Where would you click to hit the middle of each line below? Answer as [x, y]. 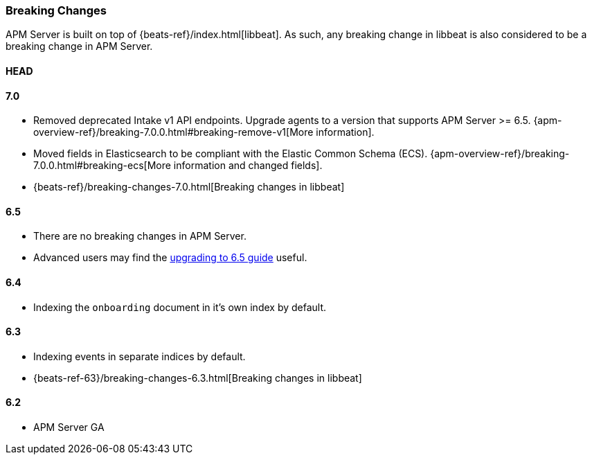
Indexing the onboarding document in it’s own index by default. [180, 307]
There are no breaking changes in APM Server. [140, 236]
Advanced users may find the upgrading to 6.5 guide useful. [170, 258]
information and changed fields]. [248, 166]
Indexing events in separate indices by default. [140, 356]
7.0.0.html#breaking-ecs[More [102, 166]
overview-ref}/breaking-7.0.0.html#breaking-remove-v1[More [173, 132]
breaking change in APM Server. [79, 46]
